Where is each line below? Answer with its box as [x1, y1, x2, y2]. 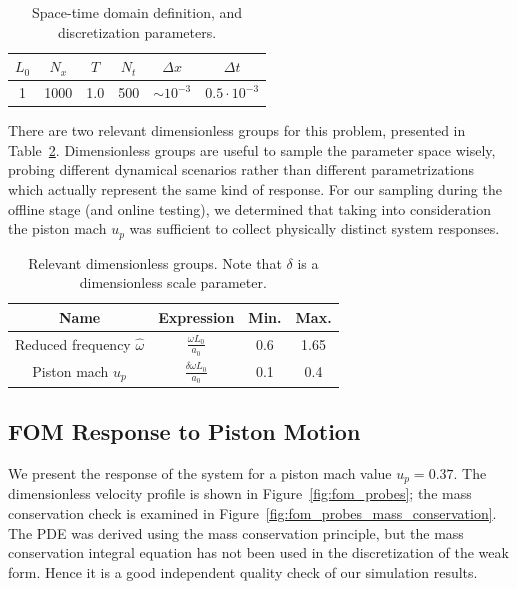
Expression [158, 306, 235, 327]
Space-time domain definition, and [32, 2, 243, 22]
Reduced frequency [15, 333, 131, 354]
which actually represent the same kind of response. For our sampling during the [8, 178, 502, 199]
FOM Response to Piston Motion [8, 416, 361, 447]
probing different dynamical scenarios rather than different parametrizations [8, 159, 475, 180]
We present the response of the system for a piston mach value [8, 463, 392, 483]
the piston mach [8, 218, 107, 239]
